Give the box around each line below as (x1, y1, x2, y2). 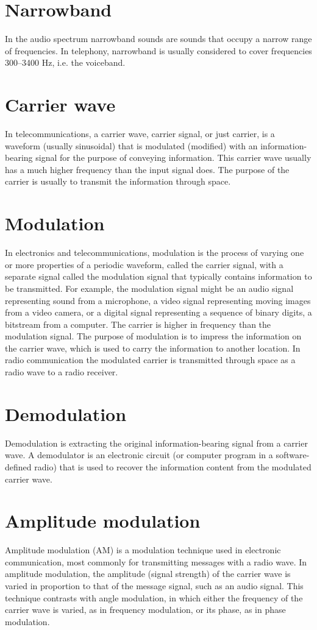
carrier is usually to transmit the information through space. (5, 175, 231, 188)
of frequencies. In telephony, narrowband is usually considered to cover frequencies (5, 44, 312, 57)
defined (5, 460, 32, 473)
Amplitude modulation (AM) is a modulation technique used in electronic (5, 543, 281, 556)
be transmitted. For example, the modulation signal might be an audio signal (5, 281, 294, 294)
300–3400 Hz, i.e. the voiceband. (5, 56, 126, 69)
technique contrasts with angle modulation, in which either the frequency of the (5, 591, 303, 604)
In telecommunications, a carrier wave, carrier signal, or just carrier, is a (5, 127, 275, 140)
